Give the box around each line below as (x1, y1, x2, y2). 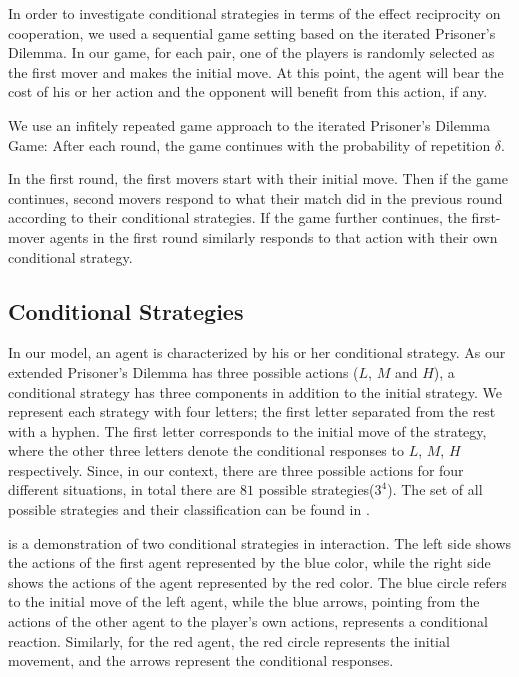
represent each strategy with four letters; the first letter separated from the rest (8, 401, 496, 422)
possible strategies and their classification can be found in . (8, 499, 370, 520)
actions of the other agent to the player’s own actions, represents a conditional (8, 611, 489, 632)
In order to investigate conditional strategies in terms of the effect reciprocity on (8, 3, 501, 23)
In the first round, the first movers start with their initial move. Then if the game (8, 168, 508, 189)
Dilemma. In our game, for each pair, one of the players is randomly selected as (8, 42, 495, 63)
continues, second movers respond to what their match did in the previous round (8, 187, 503, 208)
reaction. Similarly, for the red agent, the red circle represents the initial (8, 630, 450, 651)
